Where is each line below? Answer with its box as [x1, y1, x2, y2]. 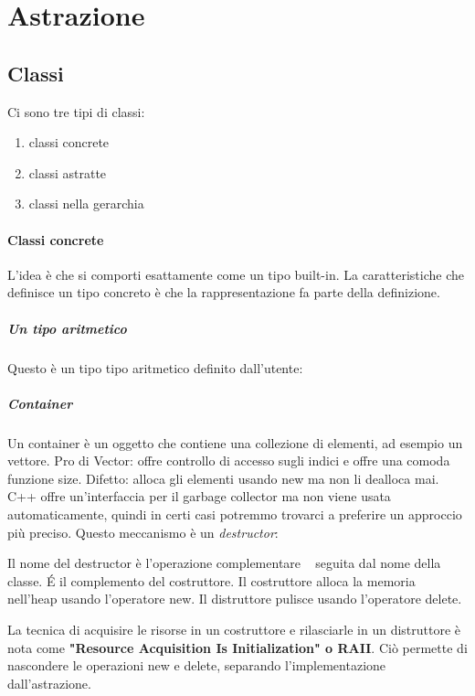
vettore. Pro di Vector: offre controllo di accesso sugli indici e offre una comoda [7, 451, 450, 470]
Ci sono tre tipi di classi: [7, 102, 145, 121]
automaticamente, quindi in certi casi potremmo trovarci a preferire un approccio [7, 505, 462, 524]
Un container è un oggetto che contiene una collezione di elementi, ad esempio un [7, 433, 463, 452]
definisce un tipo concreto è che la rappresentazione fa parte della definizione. [7, 283, 440, 302]
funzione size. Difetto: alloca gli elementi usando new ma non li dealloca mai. [7, 468, 439, 487]
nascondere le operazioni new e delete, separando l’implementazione [7, 656, 386, 675]
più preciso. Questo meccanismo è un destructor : [7, 522, 279, 541]
